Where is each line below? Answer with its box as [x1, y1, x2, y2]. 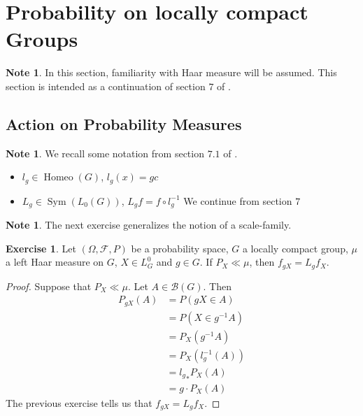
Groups [6, 24, 78, 53]
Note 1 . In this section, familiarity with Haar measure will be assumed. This [6, 65, 337, 80]
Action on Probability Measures [6, 113, 242, 134]
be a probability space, [131, 241, 229, 255]
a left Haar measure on [6, 254, 104, 269]
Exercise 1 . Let [6, 241, 76, 255]
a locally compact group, [242, 241, 348, 255]
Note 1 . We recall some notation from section [6, 145, 204, 160]
